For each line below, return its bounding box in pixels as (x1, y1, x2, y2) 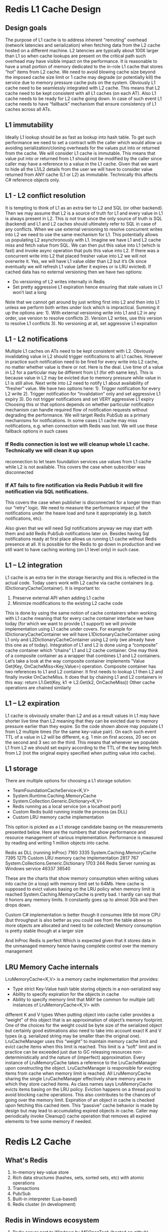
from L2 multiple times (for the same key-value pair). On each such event (5, 729, 156, 735)
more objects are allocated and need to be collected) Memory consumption (5, 922, 161, 929)
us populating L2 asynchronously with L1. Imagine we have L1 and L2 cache (5, 237, 161, 243)
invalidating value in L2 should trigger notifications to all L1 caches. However (5, 353, 163, 360)
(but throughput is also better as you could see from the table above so (5, 917, 152, 923)
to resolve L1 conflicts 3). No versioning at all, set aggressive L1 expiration (5, 320, 157, 326)
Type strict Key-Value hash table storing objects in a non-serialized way (12, 986, 161, 992)
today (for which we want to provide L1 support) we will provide (5, 621, 136, 627)
